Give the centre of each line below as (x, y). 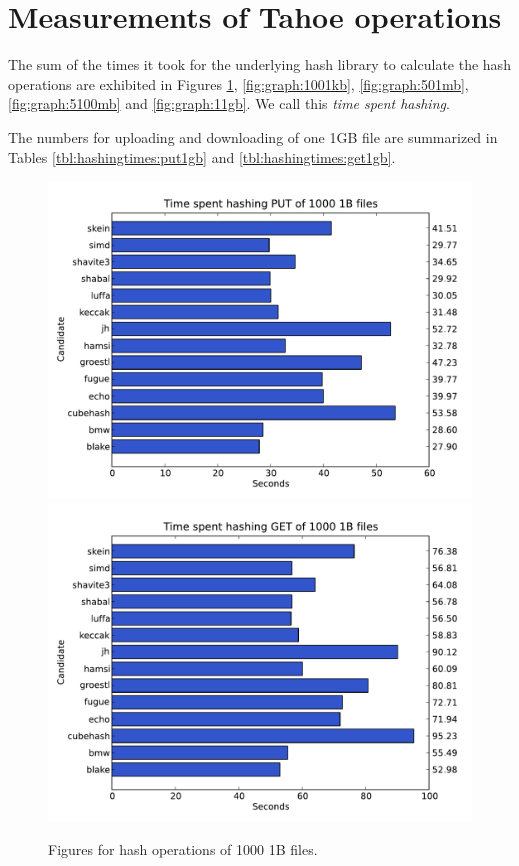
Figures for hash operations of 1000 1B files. (183, 849)
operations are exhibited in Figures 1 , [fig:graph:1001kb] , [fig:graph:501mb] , (238, 83)
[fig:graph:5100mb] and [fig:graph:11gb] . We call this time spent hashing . (229, 103)
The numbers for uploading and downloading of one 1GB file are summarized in (253, 136)
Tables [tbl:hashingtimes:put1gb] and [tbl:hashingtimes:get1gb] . (202, 156)
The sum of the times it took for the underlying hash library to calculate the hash (259, 64)
